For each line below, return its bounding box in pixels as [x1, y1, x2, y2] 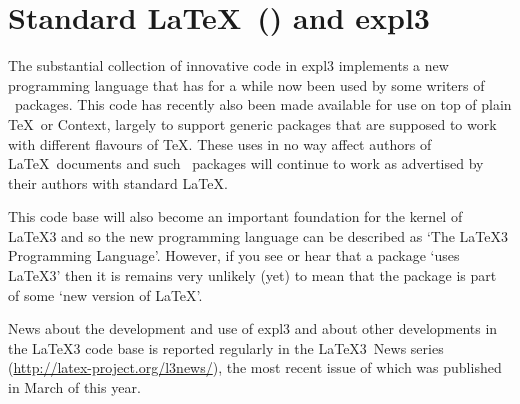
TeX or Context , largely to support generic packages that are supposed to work [8, 113, 497, 134]
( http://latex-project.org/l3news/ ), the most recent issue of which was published [8, 357, 502, 378]
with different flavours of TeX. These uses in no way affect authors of [8, 133, 432, 154]
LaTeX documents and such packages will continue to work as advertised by [8, 153, 484, 174]
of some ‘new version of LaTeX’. [8, 284, 203, 305]
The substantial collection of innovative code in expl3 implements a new [8, 55, 449, 76]
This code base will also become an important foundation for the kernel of [8, 206, 463, 227]
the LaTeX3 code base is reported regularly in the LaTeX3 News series [8, 337, 444, 358]
